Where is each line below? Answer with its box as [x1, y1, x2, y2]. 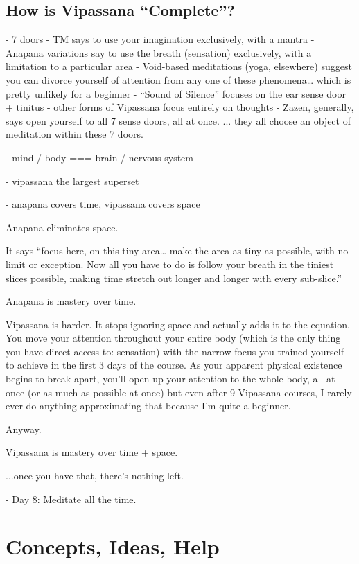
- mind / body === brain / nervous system [6, 150, 193, 164]
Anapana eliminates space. [6, 220, 119, 234]
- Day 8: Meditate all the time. [6, 491, 137, 506]
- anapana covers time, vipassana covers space [6, 197, 200, 211]
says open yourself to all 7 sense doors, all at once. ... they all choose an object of [6, 113, 351, 127]
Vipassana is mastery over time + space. [6, 445, 178, 459]
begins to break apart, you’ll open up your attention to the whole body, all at [6, 371, 335, 386]
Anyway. [6, 421, 42, 436]
